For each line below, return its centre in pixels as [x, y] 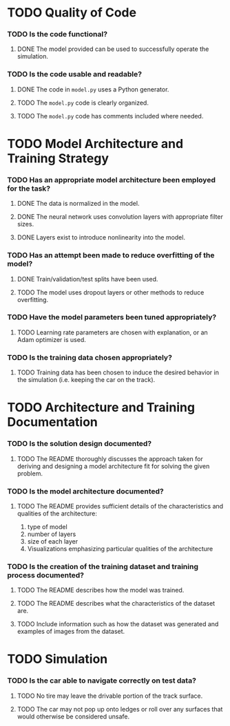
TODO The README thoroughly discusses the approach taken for [110, 458]
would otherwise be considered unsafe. [73, 716]
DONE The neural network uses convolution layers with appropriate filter [120, 217]
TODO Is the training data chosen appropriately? [90, 357]
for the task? [29, 189]
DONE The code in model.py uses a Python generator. [93, 89]
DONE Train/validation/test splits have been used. [87, 279]
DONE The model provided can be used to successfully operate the [113, 49]
